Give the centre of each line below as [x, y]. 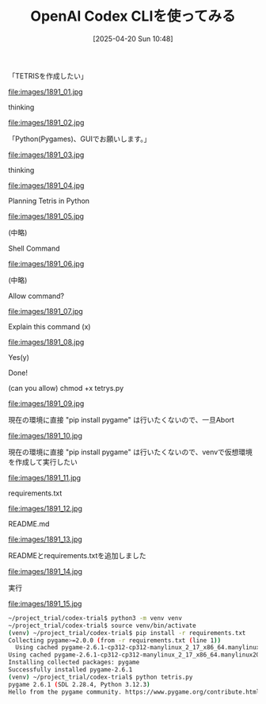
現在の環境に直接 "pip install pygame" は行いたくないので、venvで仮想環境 [131, 452]
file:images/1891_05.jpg [46, 216]
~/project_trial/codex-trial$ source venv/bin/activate [102, 626]
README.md [29, 523]
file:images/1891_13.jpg [46, 539]
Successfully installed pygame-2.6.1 [70, 670]
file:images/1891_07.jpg [46, 311]
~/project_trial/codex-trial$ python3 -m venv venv [95, 618]
